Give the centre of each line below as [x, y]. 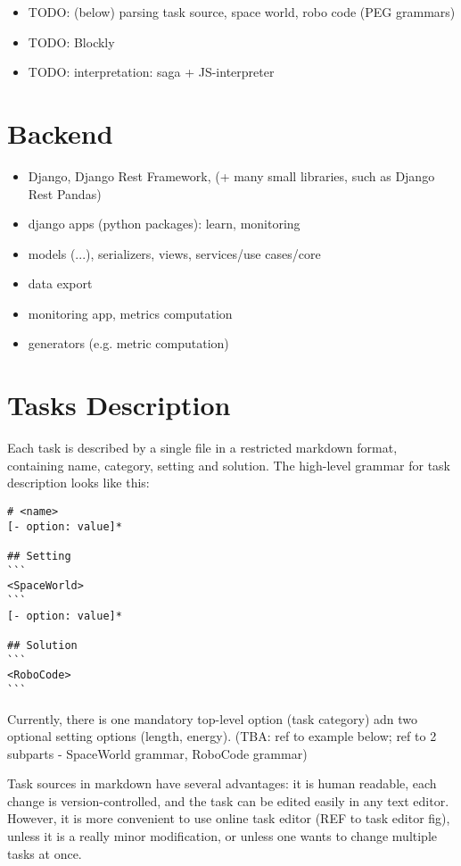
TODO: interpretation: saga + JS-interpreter [151, 72]
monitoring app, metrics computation [130, 313]
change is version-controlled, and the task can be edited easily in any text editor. [228, 800]
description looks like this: [78, 483]
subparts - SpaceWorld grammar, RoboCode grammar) [157, 753]
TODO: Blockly [71, 42]
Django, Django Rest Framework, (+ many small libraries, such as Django [231, 175]
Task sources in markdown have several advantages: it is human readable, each [222, 783]
